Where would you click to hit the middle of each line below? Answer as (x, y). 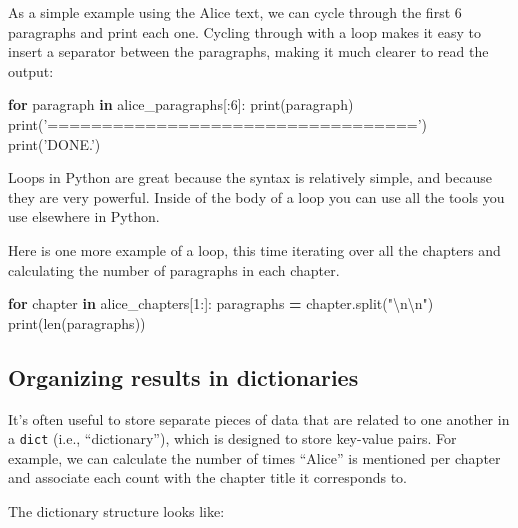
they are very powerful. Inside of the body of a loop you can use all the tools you (256, 196)
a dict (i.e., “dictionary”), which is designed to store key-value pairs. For (232, 438)
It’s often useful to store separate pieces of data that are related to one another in (259, 418)
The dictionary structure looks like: (116, 510)
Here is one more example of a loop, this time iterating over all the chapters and (254, 249)
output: (31, 70)
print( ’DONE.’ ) (54, 143)
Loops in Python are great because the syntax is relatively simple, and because (250, 177)
